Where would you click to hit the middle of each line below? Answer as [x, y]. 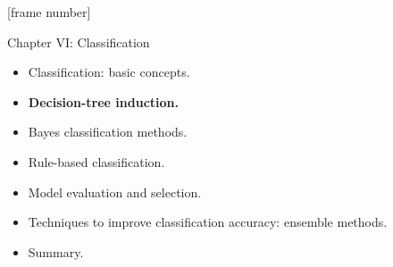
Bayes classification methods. [108, 132]
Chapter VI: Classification [79, 42]
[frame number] [49, 12]
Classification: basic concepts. [109, 72]
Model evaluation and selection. [115, 192]
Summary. [56, 251]
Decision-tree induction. [103, 101]
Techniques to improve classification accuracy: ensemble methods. [208, 222]
